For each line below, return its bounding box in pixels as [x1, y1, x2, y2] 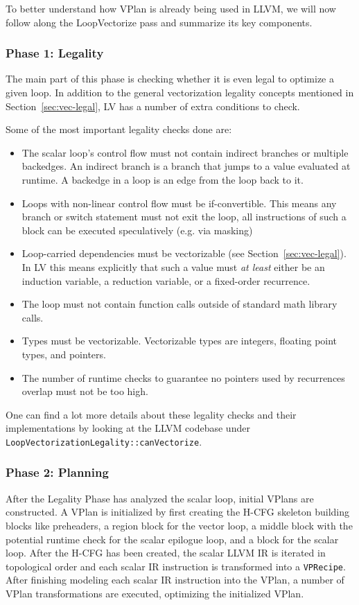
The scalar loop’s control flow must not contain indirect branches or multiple [21, 145, 349, 159]
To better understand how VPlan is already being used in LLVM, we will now [6, 1, 336, 15]
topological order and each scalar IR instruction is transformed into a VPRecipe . [6, 559, 346, 573]
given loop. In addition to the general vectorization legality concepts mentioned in [6, 85, 354, 99]
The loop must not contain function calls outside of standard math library [21, 297, 338, 311]
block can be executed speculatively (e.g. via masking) [21, 222, 253, 237]
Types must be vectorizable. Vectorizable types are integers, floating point [21, 333, 338, 348]
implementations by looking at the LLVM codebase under [6, 421, 250, 435]
